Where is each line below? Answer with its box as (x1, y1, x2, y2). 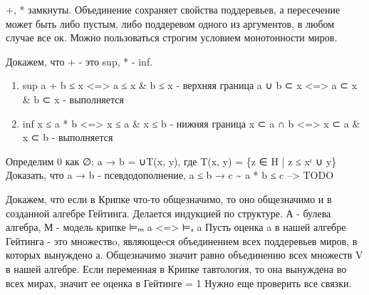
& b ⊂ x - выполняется (22, 91, 124, 106)
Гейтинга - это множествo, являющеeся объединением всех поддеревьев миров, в (6, 233, 358, 248)
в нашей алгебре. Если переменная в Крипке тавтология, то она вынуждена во (6, 261, 347, 276)
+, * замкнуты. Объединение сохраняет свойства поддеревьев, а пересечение (6, 2, 341, 16)
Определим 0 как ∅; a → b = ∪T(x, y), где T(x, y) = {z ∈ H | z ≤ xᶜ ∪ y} (6, 153, 337, 168)
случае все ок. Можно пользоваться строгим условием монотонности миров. (6, 30, 338, 45)
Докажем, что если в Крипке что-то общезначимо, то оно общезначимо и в (6, 191, 332, 206)
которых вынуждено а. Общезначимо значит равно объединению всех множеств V (6, 247, 363, 262)
